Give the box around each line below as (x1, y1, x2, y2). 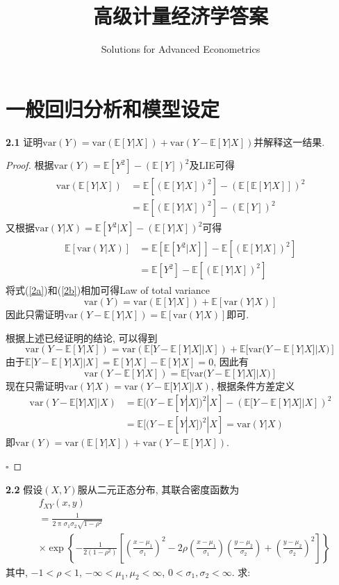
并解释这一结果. (254, 134, 325, 149)
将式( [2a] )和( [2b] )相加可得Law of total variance (6, 283, 210, 297)
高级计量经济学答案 (92, 1, 268, 30)
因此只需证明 (6, 307, 64, 322)
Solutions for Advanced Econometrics (101, 42, 261, 56)
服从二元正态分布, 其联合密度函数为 (77, 481, 240, 496)
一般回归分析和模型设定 (6, 94, 220, 122)
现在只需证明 (6, 378, 64, 393)
